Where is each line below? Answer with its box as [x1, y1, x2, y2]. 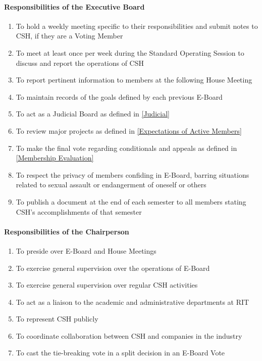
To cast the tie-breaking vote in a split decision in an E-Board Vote [16, 347, 225, 358]
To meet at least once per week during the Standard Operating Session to [16, 47, 244, 58]
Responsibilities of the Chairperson [4, 226, 129, 236]
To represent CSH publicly [16, 313, 98, 324]
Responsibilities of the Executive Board [4, 1, 145, 12]
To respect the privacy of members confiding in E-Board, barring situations [16, 169, 249, 180]
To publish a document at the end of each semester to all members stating [16, 196, 246, 207]
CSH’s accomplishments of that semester [16, 206, 142, 217]
